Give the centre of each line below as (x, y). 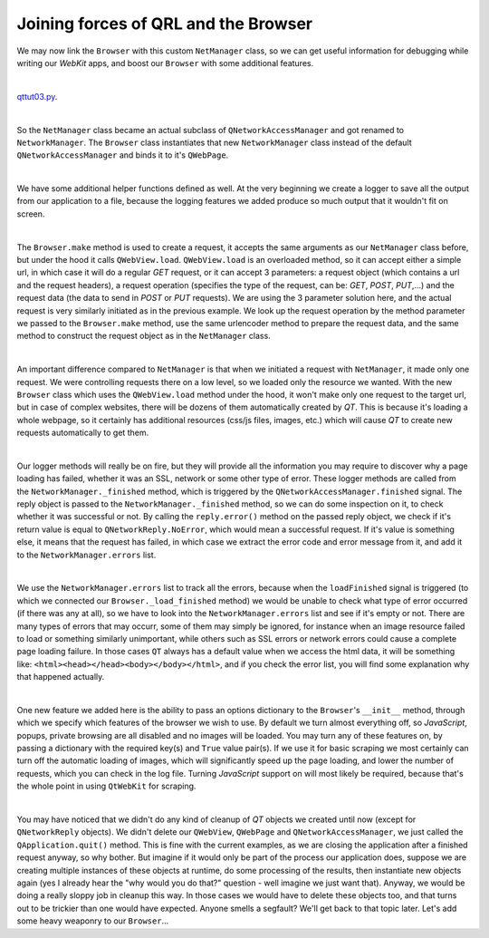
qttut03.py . (37, 96)
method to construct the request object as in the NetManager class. (144, 336)
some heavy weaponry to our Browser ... (93, 921)
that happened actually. (61, 677)
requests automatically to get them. (83, 433)
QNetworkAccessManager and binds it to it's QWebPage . (123, 155)
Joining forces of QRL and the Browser (164, 24)
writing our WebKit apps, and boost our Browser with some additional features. (165, 63)
